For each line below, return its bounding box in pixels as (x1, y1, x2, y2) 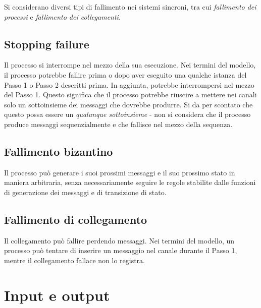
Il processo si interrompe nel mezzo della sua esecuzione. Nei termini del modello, (4, 59, 256, 70)
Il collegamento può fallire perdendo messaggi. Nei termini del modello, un (4, 235, 235, 245)
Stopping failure (4, 36, 89, 51)
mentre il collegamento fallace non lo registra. (4, 255, 145, 265)
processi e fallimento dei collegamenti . (4, 11, 121, 22)
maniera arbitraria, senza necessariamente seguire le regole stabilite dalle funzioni (4, 177, 256, 188)
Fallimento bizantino (4, 143, 113, 159)
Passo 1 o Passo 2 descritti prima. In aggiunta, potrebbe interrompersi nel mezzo (4, 79, 254, 90)
